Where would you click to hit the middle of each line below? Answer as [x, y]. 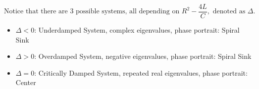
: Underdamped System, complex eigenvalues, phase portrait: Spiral [137, 30]
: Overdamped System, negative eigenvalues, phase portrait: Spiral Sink [143, 56]
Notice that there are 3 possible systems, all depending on [92, 12]
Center [26, 82]
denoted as [229, 12]
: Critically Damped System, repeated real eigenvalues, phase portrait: [141, 72]
